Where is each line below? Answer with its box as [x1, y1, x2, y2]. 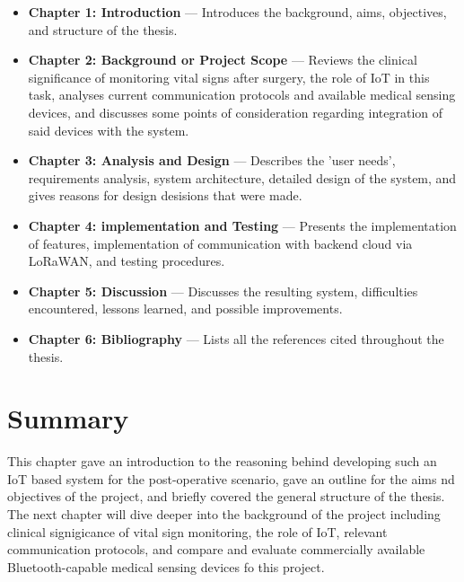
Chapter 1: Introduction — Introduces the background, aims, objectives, [28, 3, 447, 21]
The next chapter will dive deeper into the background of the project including [7, 505, 441, 523]
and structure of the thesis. [28, 20, 178, 39]
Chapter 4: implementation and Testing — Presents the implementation [28, 216, 457, 234]
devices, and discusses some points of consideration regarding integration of [28, 102, 443, 121]
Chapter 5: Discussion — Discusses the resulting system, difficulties [28, 281, 418, 300]
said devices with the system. [28, 120, 189, 139]
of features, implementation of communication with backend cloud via [28, 234, 413, 252]
